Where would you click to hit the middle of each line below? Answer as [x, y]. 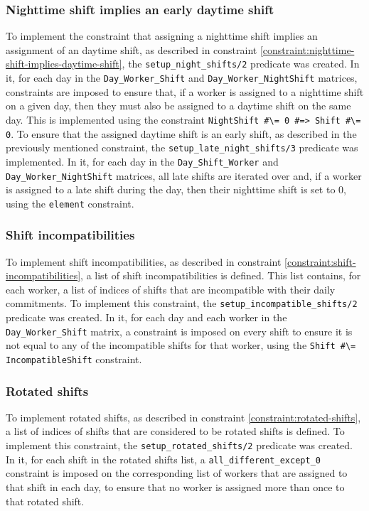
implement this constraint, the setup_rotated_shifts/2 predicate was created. [179, 445]
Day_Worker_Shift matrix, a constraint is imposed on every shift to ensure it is [179, 331]
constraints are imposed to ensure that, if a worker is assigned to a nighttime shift [185, 91]
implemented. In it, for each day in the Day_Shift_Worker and [142, 161]
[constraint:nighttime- [307, 49]
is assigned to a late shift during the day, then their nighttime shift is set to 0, [176, 189]
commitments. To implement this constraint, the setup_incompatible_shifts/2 [182, 303]
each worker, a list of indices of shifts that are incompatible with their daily [171, 289]
